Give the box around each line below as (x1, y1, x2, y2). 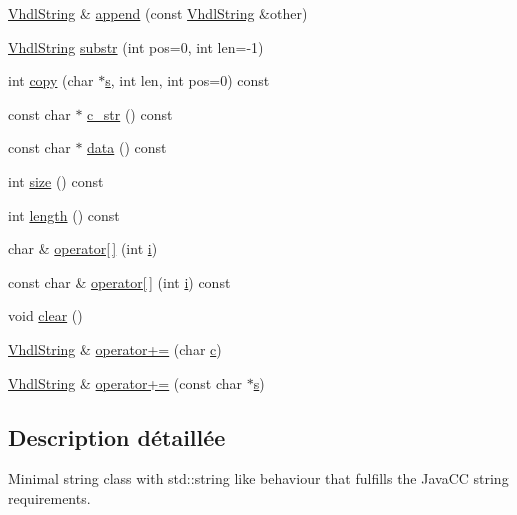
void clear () (8, 305, 83, 326)
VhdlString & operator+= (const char (8, 372, 243, 393)
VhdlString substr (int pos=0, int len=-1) (8, 36, 264, 57)
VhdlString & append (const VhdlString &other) (8, 3, 308, 23)
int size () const (8, 170, 104, 191)
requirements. (8, 487, 91, 508)
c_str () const (87, 103, 173, 124)
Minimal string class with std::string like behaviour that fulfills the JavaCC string (8, 468, 509, 489)
